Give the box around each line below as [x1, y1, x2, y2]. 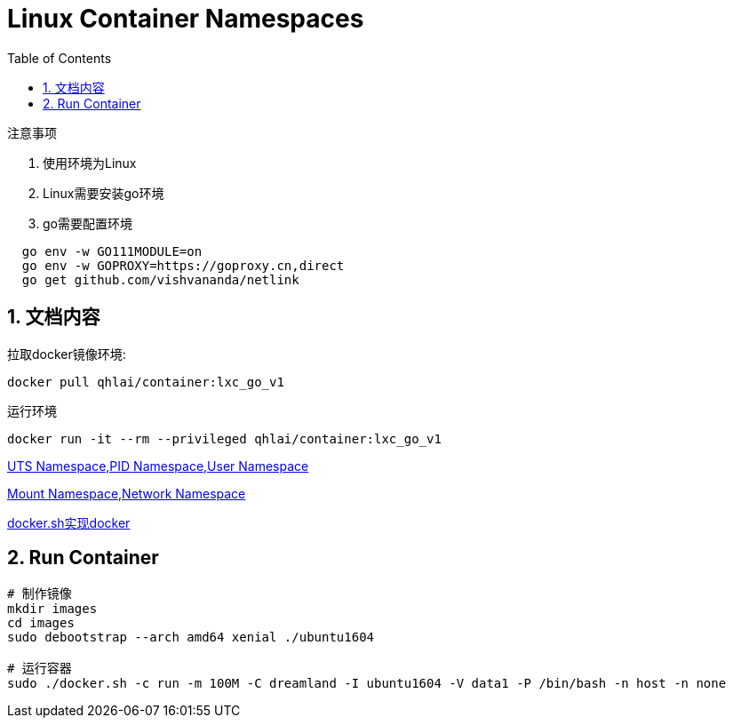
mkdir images [7, 602, 98, 617]
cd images [7, 616, 75, 631]
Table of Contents [7, 50, 112, 66]
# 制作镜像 [7, 586, 72, 602]
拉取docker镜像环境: [7, 346, 126, 362]
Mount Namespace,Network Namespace [7, 485, 246, 501]
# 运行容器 [7, 661, 72, 676]
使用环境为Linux [43, 155, 137, 171]
